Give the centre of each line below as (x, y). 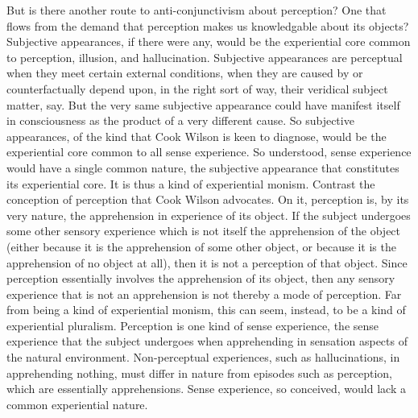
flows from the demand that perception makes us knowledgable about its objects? (208, 25)
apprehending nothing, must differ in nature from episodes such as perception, (199, 372)
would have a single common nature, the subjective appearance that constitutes (203, 167)
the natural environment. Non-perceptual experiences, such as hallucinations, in (203, 357)
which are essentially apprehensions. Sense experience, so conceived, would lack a (206, 389)
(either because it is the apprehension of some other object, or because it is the (201, 246)
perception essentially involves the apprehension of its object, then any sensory (201, 278)
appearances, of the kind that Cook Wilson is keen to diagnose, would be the (197, 136)
